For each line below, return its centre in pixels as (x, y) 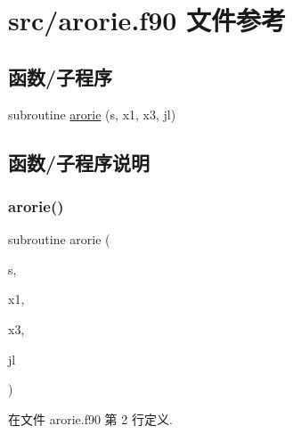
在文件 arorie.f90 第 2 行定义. (90, 418)
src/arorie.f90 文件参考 (147, 20)
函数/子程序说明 (79, 162)
